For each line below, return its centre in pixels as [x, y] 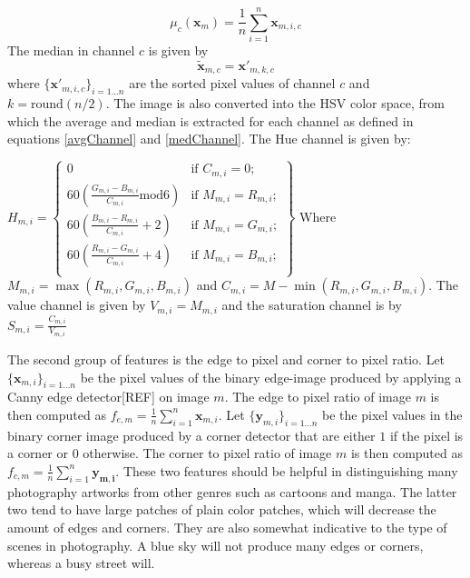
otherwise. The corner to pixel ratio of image [207, 453]
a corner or [38, 453]
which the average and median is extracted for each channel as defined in [211, 120]
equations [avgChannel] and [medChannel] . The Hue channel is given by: [209, 139]
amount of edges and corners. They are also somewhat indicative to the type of [227, 527]
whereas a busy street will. [81, 563]
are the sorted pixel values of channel [232, 83]
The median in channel [71, 50]
